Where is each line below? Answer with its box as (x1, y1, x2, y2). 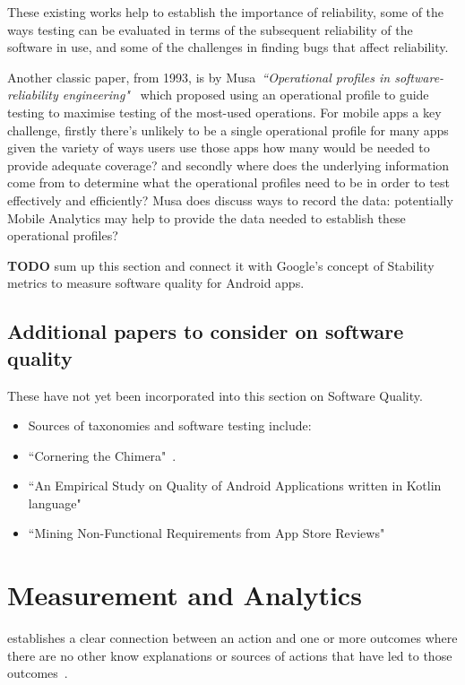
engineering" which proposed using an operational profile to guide (62, 85, 429, 104)
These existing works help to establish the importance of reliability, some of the (7, 3, 444, 21)
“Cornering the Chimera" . (28, 446, 177, 464)
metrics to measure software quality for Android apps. (7, 273, 305, 292)
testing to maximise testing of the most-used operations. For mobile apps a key (7, 102, 442, 121)
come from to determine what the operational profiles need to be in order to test (7, 173, 450, 192)
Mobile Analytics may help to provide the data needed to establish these (7, 208, 406, 227)
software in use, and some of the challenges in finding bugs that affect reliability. (7, 38, 449, 56)
